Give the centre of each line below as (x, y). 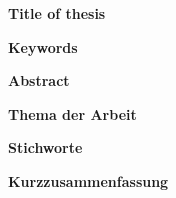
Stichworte (45, 147)
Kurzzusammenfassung (88, 180)
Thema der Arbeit (72, 113)
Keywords (43, 46)
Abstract (39, 80)
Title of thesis (57, 13)
